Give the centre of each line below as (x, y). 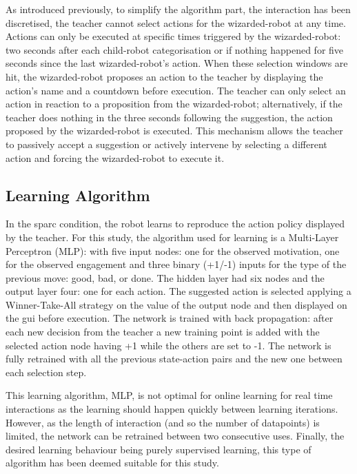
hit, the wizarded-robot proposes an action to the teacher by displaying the (164, 76)
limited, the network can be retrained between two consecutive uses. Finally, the (175, 436)
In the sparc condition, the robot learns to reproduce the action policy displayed (175, 224)
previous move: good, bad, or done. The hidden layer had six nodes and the (165, 277)
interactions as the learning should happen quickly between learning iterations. (172, 409)
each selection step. (46, 372)
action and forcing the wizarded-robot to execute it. (115, 157)
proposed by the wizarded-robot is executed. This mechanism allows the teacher (174, 131)
